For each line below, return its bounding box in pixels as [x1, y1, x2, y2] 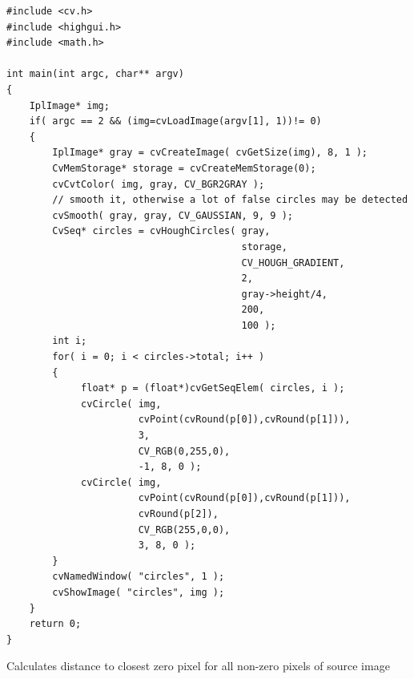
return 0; [29, 618, 82, 630]
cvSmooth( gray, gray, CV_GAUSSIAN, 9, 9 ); [52, 209, 293, 221]
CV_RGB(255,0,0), [138, 523, 231, 536]
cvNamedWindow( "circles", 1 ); [52, 571, 225, 583]
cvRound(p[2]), [138, 508, 219, 519]
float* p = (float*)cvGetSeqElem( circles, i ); [81, 382, 345, 394]
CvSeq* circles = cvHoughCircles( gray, [52, 225, 271, 237]
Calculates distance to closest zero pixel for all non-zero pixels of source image [6, 657, 390, 674]
